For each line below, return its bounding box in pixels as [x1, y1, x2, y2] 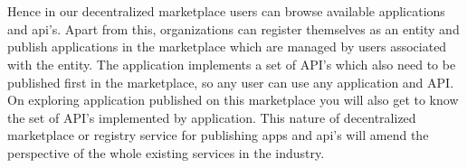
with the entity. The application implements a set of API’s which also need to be [7, 54, 456, 73]
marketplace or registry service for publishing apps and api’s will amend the [7, 126, 429, 145]
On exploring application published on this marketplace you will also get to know [7, 90, 459, 109]
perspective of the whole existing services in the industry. [7, 143, 325, 162]
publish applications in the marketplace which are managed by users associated [7, 37, 447, 56]
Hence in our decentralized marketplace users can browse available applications [7, 2, 445, 21]
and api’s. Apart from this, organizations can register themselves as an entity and [7, 19, 460, 38]
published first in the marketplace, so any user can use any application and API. [7, 72, 454, 91]
